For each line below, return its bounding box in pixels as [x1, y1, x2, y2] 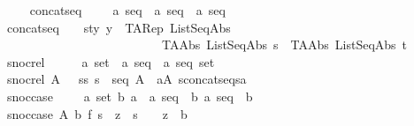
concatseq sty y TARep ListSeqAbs [6, 18, 231, 36]
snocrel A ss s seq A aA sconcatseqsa [6, 70, 247, 88]
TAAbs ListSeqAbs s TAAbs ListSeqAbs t [161, 35, 408, 54]
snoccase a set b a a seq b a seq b [6, 86, 253, 105]
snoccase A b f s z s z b [6, 104, 188, 122]
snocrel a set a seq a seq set [6, 52, 215, 70]
